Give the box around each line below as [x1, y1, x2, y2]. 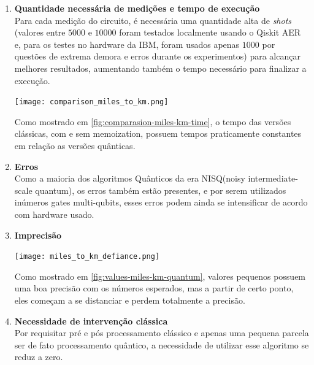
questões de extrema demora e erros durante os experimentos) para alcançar [14, 50, 301, 63]
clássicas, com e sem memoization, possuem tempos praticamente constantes [14, 127, 302, 140]
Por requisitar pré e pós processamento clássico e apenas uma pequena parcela [14, 326, 309, 339]
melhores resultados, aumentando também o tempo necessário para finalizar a [14, 61, 307, 74]
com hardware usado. [14, 207, 94, 220]
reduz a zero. [14, 350, 63, 363]
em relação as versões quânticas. [14, 139, 136, 152]
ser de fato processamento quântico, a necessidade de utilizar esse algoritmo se [14, 338, 309, 351]
